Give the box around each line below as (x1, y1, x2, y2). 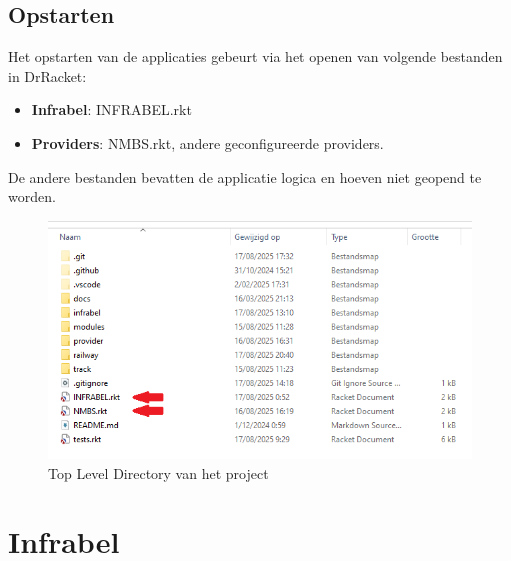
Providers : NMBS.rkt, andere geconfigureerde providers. (31, 132, 384, 153)
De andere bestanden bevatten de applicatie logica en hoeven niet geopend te (8, 166, 482, 187)
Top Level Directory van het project (48, 462, 269, 483)
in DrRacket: (8, 65, 87, 86)
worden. (8, 186, 56, 207)
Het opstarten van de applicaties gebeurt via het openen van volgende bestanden (8, 46, 503, 67)
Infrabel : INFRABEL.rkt (31, 99, 192, 120)
